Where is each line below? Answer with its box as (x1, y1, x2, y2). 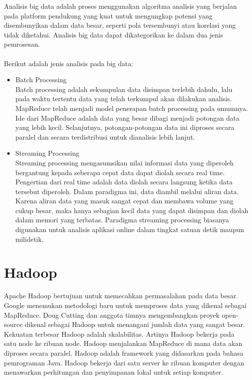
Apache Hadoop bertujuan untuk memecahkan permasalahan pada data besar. (4, 290, 238, 301)
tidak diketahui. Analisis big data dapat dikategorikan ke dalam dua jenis (4, 29, 223, 39)
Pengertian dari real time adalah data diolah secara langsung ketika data (15, 177, 233, 187)
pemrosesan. (4, 39, 40, 49)
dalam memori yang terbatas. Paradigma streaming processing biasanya (15, 215, 229, 225)
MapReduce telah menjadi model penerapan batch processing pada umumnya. (15, 103, 248, 113)
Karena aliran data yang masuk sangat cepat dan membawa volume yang (15, 196, 234, 206)
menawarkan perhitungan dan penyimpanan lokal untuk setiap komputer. (4, 367, 223, 377)
